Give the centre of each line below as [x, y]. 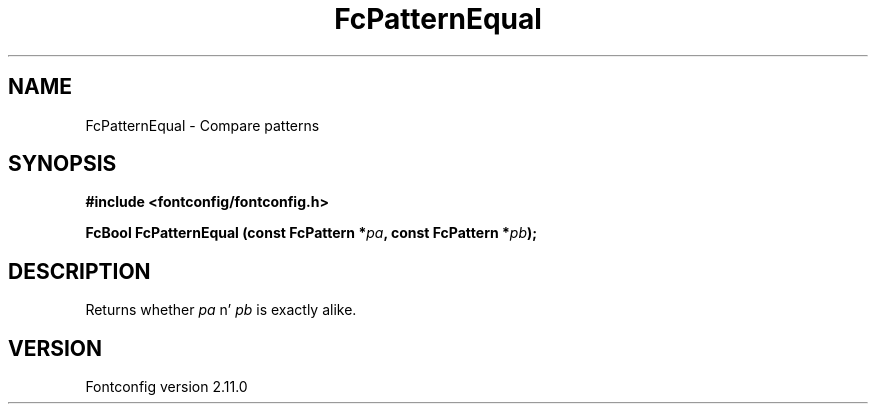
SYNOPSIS [62, 164]
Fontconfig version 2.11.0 [166, 387]
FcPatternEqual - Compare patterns [202, 125]
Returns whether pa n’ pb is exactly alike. [221, 310]
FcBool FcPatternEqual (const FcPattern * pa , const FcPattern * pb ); [311, 233]
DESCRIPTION [79, 271]
